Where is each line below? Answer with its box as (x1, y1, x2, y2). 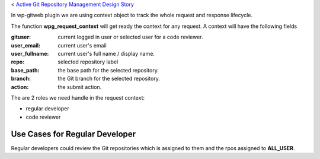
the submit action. (57, 83, 102, 90)
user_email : (11, 42, 41, 49)
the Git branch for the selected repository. (57, 75, 160, 82)
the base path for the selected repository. (57, 66, 159, 74)
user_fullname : (11, 50, 49, 57)
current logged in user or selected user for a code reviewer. (57, 33, 204, 41)
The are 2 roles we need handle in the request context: (11, 94, 145, 101)
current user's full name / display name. (57, 50, 155, 57)
